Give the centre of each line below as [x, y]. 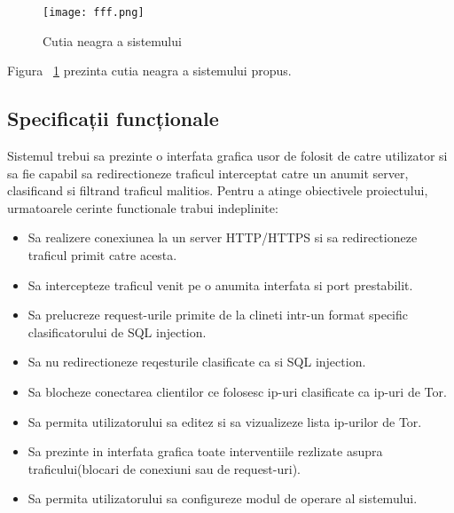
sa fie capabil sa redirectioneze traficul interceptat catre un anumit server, [208, 173]
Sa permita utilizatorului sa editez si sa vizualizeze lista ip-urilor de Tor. [225, 421]
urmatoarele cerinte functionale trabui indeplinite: [143, 207]
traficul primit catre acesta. [102, 255]
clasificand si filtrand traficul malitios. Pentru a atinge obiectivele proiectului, [218, 190]
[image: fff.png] [94, 12]
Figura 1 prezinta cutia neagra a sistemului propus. [149, 71]
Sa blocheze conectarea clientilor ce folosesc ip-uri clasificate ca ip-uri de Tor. [237, 391]
